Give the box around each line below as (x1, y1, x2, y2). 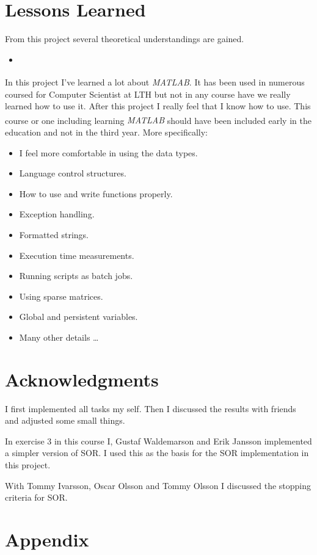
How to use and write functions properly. (19, 187, 173, 200)
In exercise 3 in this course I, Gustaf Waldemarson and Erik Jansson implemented (5, 434, 312, 447)
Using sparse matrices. (19, 289, 103, 302)
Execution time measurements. (19, 248, 134, 261)
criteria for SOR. (5, 491, 68, 504)
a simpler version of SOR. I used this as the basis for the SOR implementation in (5, 446, 309, 459)
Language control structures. (19, 167, 126, 180)
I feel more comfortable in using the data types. (19, 146, 198, 159)
